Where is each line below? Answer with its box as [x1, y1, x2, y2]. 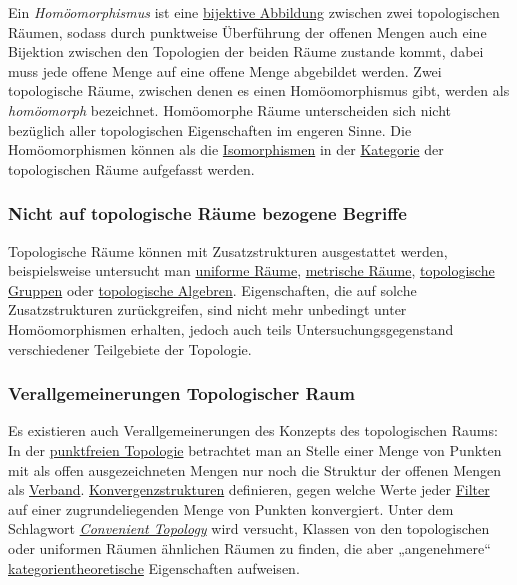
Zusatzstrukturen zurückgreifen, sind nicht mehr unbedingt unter [8, 299, 407, 320]
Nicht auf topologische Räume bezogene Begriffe [8, 201, 407, 226]
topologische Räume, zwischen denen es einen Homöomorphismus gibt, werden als [8, 80, 510, 101]
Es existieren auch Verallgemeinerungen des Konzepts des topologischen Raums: [8, 420, 498, 441]
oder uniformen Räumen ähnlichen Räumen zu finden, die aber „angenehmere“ [8, 537, 491, 558]
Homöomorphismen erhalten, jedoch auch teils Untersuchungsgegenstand [8, 318, 454, 339]
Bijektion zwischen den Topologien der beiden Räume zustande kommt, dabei [8, 41, 484, 62]
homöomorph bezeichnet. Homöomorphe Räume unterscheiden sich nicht [8, 99, 451, 120]
